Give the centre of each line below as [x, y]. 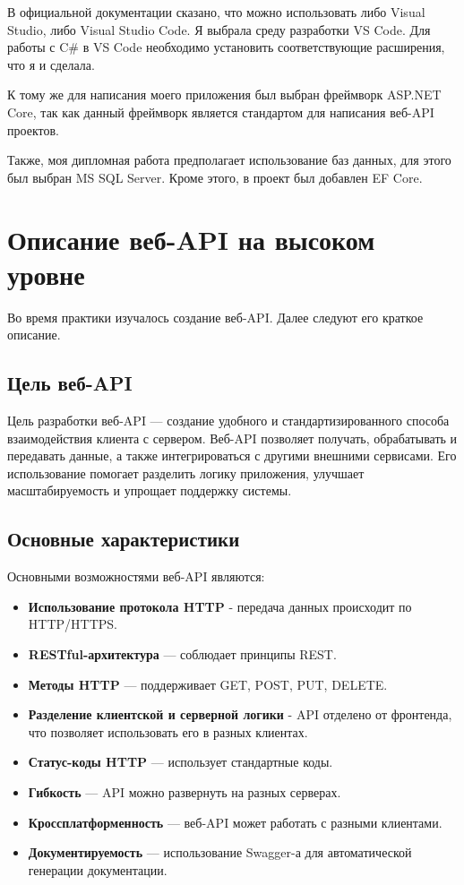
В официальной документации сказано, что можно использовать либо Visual [216, 12]
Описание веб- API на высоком [191, 239]
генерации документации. [98, 869]
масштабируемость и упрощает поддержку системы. [150, 490]
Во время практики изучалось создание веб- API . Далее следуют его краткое [215, 317]
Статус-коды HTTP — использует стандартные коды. [180, 762]
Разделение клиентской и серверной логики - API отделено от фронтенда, [240, 714]
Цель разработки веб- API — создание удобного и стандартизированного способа [228, 421]
